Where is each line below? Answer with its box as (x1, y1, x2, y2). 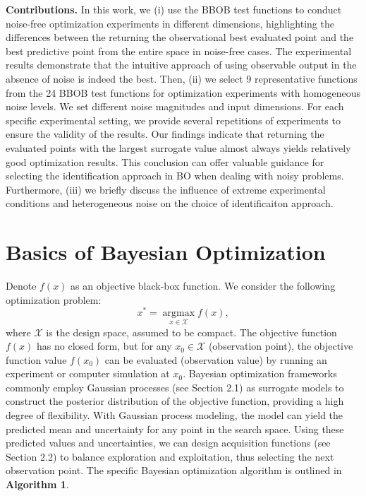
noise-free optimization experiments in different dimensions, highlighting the (6, 16, 334, 30)
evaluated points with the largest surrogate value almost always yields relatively (6, 140, 351, 155)
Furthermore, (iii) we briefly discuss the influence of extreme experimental (6, 182, 326, 196)
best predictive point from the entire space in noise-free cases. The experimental (6, 43, 352, 58)
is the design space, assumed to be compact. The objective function (46, 324, 337, 339)
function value (6, 352, 67, 367)
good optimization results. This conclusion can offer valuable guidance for (6, 154, 324, 169)
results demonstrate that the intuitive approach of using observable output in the (6, 57, 357, 72)
